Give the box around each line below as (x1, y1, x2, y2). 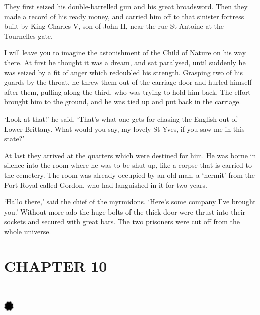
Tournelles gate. (4, 30, 53, 41)
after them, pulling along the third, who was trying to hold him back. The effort (4, 86, 251, 97)
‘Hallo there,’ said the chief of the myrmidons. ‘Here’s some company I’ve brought (4, 196, 256, 207)
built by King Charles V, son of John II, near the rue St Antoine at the (4, 21, 224, 31)
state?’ (4, 133, 25, 144)
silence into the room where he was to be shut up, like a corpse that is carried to (4, 160, 252, 170)
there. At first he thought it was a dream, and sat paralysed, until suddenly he (4, 57, 246, 67)
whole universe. (4, 226, 51, 236)
